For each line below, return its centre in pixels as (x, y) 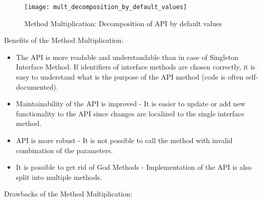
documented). (37, 86)
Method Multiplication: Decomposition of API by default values (123, 23)
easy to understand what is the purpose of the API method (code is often (130, 77)
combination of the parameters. (64, 150)
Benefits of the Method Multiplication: (64, 40)
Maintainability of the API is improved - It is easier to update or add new (130, 104)
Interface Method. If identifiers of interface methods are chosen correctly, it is (136, 67)
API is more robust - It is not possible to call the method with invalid (124, 140)
